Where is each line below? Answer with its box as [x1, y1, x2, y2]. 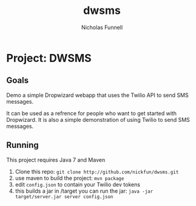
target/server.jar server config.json [15, 193, 113, 200]
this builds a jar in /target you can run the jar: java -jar [15, 187, 154, 194]
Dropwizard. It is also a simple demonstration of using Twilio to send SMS [6, 116, 190, 123]
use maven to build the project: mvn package [15, 174, 124, 182]
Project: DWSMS [6, 51, 92, 65]
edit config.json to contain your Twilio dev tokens [15, 181, 141, 188]
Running [6, 140, 39, 150]
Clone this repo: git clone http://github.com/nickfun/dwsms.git [15, 168, 179, 175]
